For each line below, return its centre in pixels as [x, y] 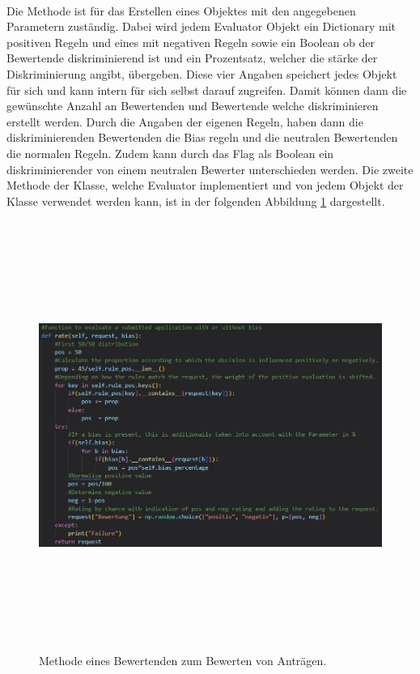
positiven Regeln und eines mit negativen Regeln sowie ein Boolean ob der [191, 42]
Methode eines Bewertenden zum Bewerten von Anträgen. [183, 661]
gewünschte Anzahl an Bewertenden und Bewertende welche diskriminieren [193, 106]
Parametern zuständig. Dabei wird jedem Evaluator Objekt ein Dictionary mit [201, 26]
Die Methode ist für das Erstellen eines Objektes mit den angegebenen [181, 10]
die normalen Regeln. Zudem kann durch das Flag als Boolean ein [170, 153]
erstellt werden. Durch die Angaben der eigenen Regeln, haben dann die [185, 121]
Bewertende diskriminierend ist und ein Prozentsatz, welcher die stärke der [192, 58]
